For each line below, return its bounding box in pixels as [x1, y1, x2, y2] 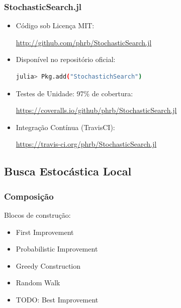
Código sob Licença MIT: [16, 20, 95, 31]
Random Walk [16, 277, 60, 288]
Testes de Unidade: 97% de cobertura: [16, 88, 133, 98]
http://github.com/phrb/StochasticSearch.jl [16, 37, 152, 47]
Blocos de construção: [4, 209, 71, 220]
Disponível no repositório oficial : [16, 54, 116, 65]
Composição [4, 190, 54, 202]
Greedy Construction [16, 260, 81, 271]
